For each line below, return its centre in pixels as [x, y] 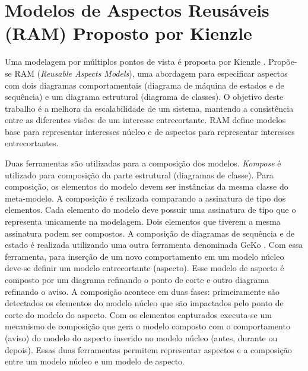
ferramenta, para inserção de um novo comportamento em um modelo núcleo [145, 256]
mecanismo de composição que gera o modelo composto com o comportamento [147, 326]
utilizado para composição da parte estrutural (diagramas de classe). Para [139, 175]
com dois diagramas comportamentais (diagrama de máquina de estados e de [145, 85]
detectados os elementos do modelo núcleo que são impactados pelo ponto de [144, 303]
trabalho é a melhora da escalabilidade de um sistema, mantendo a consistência [149, 108]
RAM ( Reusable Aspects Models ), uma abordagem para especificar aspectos [151, 73]
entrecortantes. [32, 143]
